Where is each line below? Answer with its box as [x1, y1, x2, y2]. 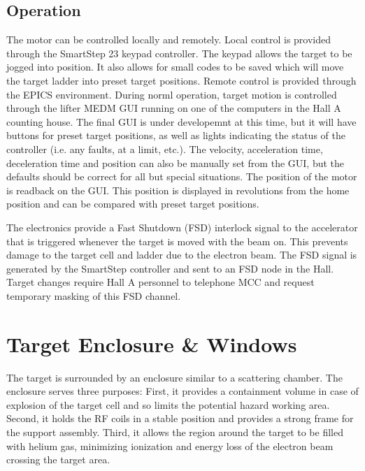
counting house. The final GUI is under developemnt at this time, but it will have [6, 114, 357, 129]
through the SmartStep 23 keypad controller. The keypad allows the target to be [6, 45, 352, 60]
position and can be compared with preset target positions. [6, 196, 259, 211]
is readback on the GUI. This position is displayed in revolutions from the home [6, 182, 350, 197]
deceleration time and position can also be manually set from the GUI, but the [6, 155, 345, 170]
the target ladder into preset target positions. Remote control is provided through [6, 73, 357, 87]
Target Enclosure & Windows [6, 329, 297, 358]
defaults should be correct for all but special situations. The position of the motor [6, 169, 357, 184]
